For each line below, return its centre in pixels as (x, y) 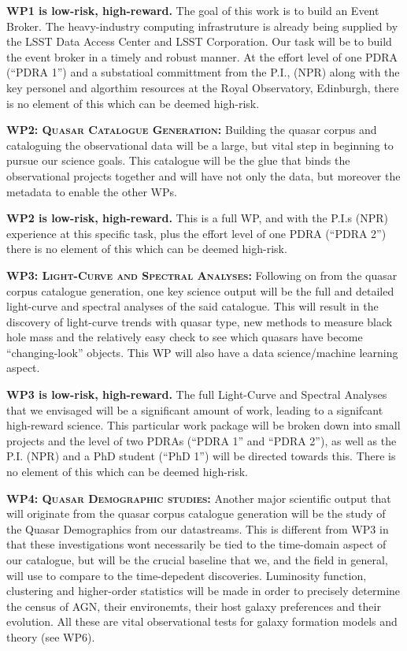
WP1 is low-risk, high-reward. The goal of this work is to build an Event (193, 10)
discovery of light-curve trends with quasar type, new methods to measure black (200, 321)
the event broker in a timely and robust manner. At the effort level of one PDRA (202, 56)
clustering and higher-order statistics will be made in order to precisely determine (203, 591)
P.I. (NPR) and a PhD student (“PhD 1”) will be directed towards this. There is (201, 456)
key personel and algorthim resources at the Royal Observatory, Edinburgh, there (203, 87)
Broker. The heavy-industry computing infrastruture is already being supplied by (202, 26)
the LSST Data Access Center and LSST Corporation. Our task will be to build (199, 41)
